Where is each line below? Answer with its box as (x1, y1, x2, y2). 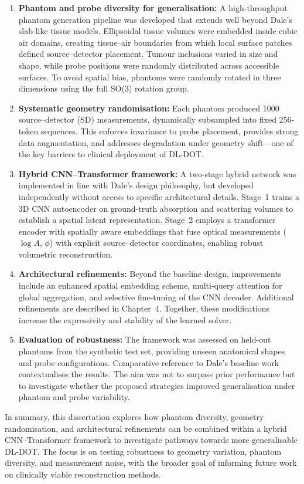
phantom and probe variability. (18, 391, 130, 403)
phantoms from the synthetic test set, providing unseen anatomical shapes (18, 345, 285, 357)
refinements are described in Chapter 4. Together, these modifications (18, 302, 270, 314)
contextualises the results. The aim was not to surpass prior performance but (18, 368, 295, 380)
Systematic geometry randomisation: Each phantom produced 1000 (18, 101, 279, 114)
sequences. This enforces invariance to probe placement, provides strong (40, 124, 299, 137)
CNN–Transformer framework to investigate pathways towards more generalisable (5, 434, 298, 446)
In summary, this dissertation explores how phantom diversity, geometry (5, 411, 264, 422)
